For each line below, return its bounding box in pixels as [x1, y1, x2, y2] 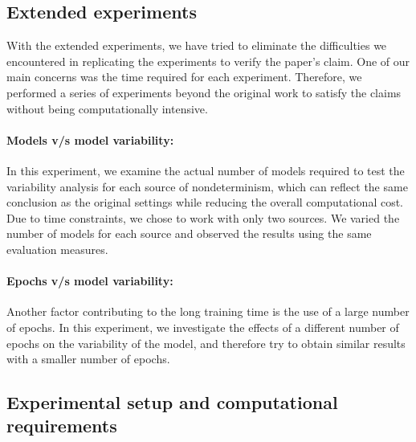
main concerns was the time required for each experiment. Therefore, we [6, 68, 362, 85]
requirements [6, 413, 117, 438]
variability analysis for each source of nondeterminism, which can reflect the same [6, 178, 408, 194]
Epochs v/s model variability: [6, 272, 173, 289]
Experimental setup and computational [6, 390, 338, 415]
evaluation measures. [6, 240, 108, 257]
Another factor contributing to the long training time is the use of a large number [6, 303, 410, 320]
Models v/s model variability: [6, 131, 174, 148]
